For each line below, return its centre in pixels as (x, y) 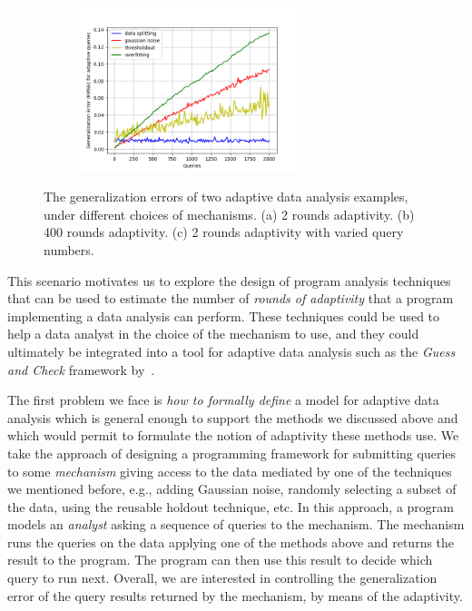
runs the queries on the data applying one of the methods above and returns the (231, 542)
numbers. (69, 249)
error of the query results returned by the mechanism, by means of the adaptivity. (235, 595)
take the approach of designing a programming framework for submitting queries (232, 453)
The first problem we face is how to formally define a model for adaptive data (223, 400)
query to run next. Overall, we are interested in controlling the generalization (222, 578)
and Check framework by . (81, 369)
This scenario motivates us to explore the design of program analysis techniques (229, 280)
